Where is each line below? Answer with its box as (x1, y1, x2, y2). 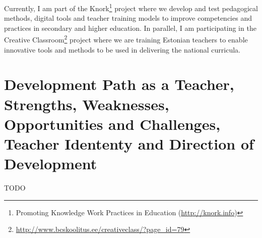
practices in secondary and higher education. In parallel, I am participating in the (4, 22, 256, 33)
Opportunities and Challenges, (4, 113, 221, 134)
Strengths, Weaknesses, (4, 93, 169, 114)
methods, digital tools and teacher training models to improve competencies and (4, 13, 252, 23)
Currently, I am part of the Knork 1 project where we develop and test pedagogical (4, 2, 258, 13)
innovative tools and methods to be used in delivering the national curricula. (4, 44, 240, 55)
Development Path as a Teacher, (4, 74, 234, 94)
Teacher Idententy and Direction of (4, 133, 254, 154)
